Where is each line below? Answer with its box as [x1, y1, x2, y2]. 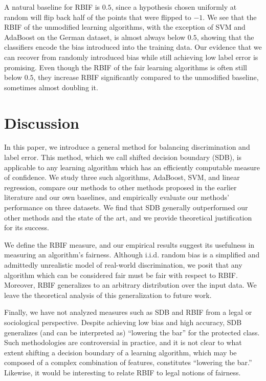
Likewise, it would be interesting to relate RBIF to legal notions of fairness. [4, 367, 241, 377]
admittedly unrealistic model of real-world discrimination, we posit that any [4, 259, 242, 270]
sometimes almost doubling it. [4, 82, 98, 92]
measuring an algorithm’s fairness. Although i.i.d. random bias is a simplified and [4, 249, 260, 260]
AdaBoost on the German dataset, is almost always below [4, 31, 186, 42]
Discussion [4, 112, 79, 133]
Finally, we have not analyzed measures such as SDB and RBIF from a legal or [4, 307, 252, 317]
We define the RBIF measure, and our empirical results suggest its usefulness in [4, 239, 255, 250]
